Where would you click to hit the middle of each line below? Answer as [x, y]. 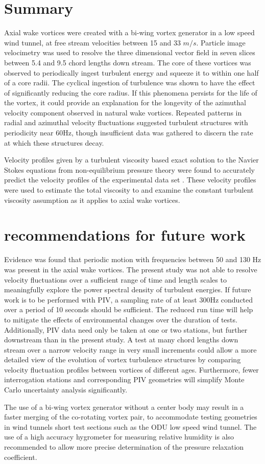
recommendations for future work [125, 235]
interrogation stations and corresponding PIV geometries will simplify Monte [124, 379]
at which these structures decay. [54, 142]
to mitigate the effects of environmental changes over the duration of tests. [121, 319]
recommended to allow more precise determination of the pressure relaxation [124, 447]
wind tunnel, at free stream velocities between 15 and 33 [92, 42]
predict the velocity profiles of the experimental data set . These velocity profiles [130, 180]
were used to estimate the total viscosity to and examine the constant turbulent [129, 190]
